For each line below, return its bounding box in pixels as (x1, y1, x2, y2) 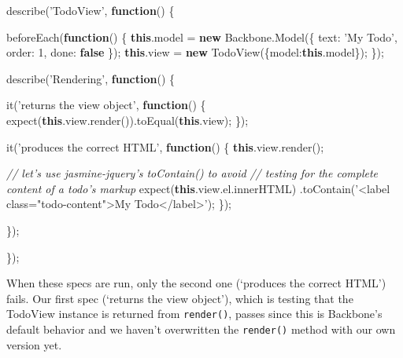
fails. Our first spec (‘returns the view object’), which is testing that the (6, 290, 353, 306)
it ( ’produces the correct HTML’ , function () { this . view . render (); (6, 138, 324, 155)
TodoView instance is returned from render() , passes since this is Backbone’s (6, 305, 383, 322)
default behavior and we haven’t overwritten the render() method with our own (6, 320, 396, 337)
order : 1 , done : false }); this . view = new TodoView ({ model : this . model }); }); (6, 44, 384, 60)
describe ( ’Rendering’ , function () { (6, 70, 176, 86)
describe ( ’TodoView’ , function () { (6, 2, 175, 18)
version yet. (6, 336, 62, 353)
